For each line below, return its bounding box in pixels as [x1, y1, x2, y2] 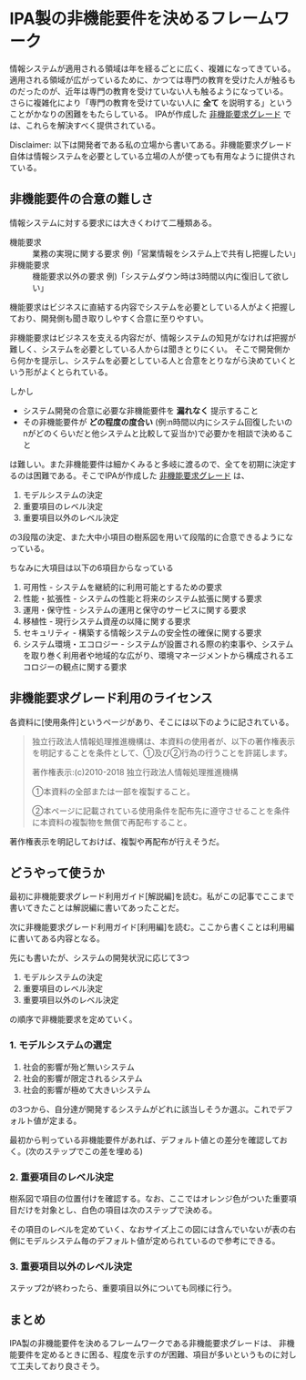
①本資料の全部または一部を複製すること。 [31, 785, 196, 797]
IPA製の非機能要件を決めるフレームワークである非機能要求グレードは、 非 [9, 1338, 287, 1349]
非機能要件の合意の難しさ [9, 191, 153, 207]
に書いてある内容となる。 [9, 933, 105, 944]
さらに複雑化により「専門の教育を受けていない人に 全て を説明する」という [9, 97, 293, 107]
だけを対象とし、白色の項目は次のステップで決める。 [16, 1204, 217, 1215]
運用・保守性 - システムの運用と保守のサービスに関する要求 [22, 604, 247, 615]
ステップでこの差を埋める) [44, 1145, 144, 1157]
